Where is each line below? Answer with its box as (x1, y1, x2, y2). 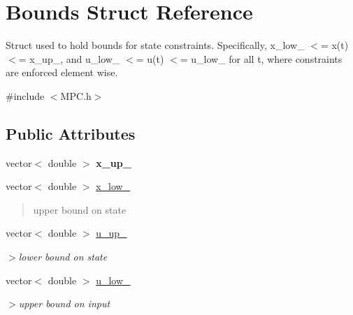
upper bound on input (18, 296, 110, 311)
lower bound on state (18, 249, 108, 264)
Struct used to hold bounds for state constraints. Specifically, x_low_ (6, 38, 305, 52)
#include (6, 88, 45, 103)
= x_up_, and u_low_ (18, 51, 120, 66)
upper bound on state (33, 202, 127, 217)
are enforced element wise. (6, 65, 118, 80)
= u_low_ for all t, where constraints (180, 51, 343, 66)
